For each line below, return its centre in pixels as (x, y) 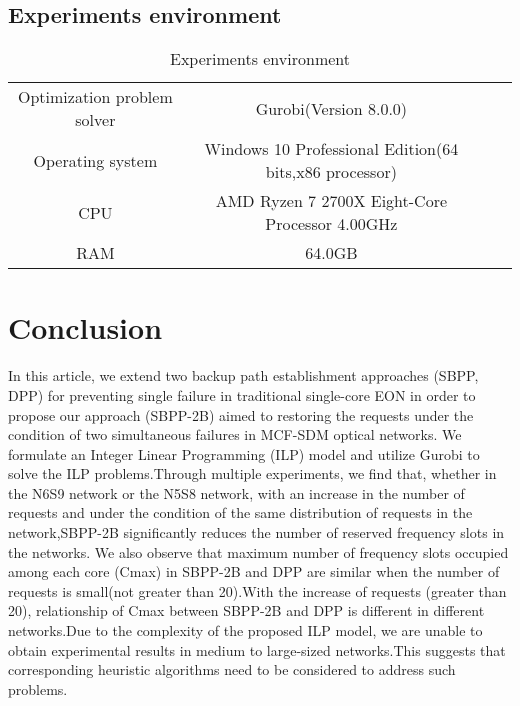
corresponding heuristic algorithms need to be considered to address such (232, 669)
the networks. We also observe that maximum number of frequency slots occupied (258, 551)
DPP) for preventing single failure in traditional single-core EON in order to (242, 394)
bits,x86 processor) (331, 172)
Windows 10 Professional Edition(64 (331, 149)
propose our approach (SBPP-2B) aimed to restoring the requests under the (241, 414)
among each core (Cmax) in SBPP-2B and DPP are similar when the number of (254, 571)
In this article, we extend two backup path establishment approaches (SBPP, (243, 375)
